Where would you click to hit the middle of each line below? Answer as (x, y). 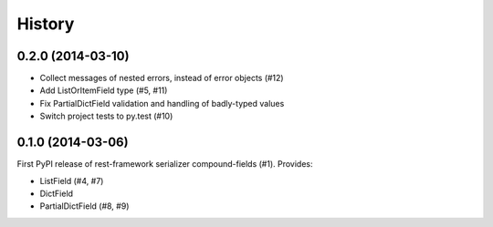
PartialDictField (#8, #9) (84, 206)
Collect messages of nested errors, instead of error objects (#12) (162, 78)
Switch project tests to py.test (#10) (106, 116)
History (46, 24)
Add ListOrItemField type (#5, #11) (104, 90)
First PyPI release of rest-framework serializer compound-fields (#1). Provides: (165, 164)
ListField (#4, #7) (72, 181)
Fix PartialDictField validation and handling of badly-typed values (162, 103)
